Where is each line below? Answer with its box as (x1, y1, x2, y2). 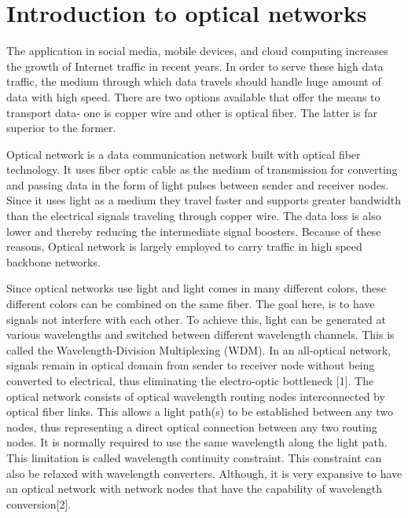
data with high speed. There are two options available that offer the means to (6, 88, 380, 105)
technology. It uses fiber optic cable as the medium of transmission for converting (6, 161, 398, 178)
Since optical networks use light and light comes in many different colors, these (6, 280, 387, 296)
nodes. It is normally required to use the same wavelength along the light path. (6, 434, 388, 450)
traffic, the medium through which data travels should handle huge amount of (6, 73, 381, 90)
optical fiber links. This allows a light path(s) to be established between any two (6, 403, 394, 420)
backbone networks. (6, 253, 101, 270)
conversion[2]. (6, 495, 72, 512)
